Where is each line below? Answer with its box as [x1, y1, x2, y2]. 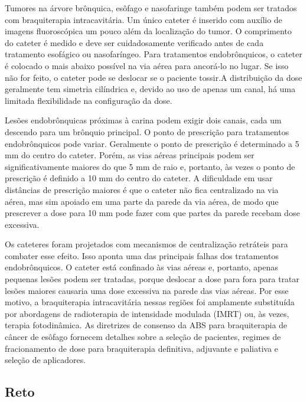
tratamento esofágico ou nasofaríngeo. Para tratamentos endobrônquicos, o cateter [5, 48, 302, 60]
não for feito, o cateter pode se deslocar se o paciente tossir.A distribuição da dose [5, 71, 302, 83]
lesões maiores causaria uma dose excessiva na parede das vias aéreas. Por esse [5, 284, 289, 296]
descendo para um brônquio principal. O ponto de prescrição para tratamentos [5, 125, 289, 138]
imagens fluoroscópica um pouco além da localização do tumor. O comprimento [5, 25, 292, 37]
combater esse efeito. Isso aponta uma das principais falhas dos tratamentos [5, 249, 279, 262]
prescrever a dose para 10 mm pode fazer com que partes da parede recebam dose [5, 207, 300, 219]
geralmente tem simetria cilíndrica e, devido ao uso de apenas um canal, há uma [5, 83, 296, 95]
